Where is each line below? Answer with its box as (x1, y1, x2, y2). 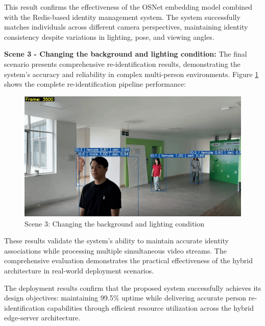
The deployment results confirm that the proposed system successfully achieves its (4, 282, 261, 293)
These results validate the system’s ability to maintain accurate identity (4, 235, 229, 246)
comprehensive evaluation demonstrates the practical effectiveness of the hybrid (4, 255, 253, 266)
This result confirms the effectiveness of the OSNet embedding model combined (4, 2, 253, 12)
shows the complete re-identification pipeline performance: (4, 79, 186, 89)
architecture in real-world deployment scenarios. (4, 265, 154, 275)
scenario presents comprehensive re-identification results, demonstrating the (4, 58, 240, 69)
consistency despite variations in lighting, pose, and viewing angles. (4, 31, 214, 42)
